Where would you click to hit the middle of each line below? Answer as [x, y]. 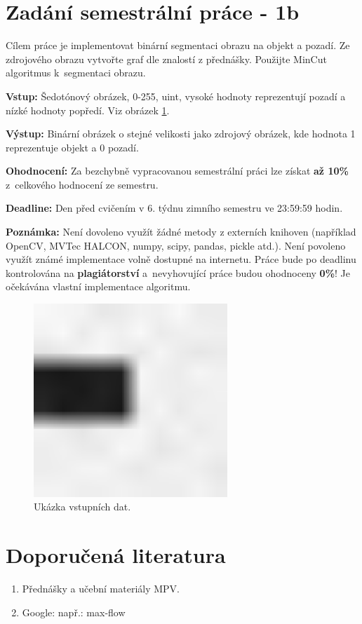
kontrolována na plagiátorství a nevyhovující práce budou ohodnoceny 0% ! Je [178, 272]
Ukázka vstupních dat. [82, 507]
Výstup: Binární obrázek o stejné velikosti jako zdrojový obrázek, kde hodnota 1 [181, 134]
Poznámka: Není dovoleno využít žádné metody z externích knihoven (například [181, 232]
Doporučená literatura [116, 555]
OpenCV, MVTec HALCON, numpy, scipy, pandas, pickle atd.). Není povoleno [176, 245]
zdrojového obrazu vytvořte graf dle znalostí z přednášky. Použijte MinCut [166, 59]
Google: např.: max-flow [74, 612]
